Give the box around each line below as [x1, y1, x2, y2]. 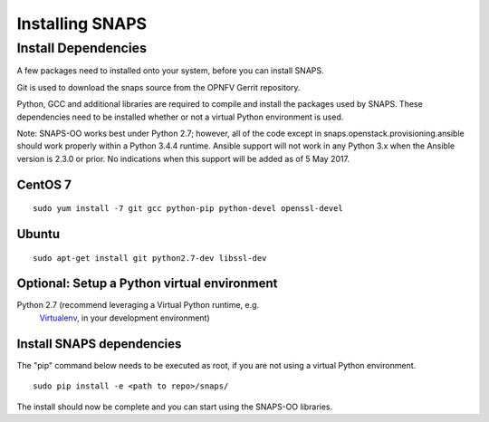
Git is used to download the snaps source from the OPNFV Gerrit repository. [16, 82, 301, 92]
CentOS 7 [16, 177, 72, 192]
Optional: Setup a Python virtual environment [16, 276, 278, 292]
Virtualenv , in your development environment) [39, 312, 210, 323]
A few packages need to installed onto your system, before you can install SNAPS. [16, 65, 325, 76]
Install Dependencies [16, 40, 147, 56]
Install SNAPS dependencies [16, 336, 182, 351]
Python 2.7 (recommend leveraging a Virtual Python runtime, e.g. [16, 300, 260, 311]
